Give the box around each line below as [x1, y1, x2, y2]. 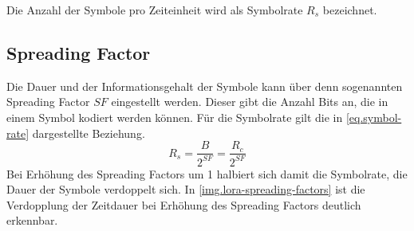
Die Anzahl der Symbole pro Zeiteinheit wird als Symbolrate [6, 2, 303, 18]
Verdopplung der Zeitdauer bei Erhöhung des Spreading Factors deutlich [6, 196, 361, 213]
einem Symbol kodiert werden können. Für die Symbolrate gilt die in [6, 108, 343, 125]
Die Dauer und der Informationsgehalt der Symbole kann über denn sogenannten [6, 77, 403, 94]
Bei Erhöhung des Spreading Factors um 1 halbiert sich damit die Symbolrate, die [6, 165, 408, 182]
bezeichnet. [322, 2, 377, 18]
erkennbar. [6, 212, 58, 229]
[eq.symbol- [345, 108, 402, 125]
